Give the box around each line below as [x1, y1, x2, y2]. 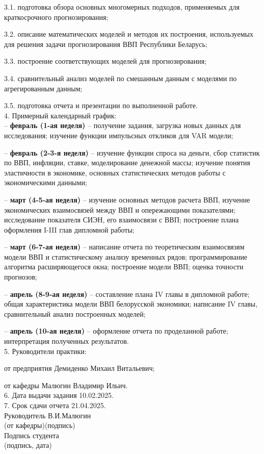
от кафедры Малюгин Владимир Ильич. [4, 380, 128, 390]
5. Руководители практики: [4, 345, 87, 356]
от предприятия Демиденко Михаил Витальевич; [4, 363, 155, 373]
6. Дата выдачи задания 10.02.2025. [4, 390, 114, 400]
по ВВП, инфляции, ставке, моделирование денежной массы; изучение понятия [4, 157, 251, 168]
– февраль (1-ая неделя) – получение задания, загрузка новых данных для [4, 120, 241, 131]
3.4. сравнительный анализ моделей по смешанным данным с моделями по [4, 72, 237, 83]
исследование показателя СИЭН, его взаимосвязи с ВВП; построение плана [4, 214, 239, 225]
